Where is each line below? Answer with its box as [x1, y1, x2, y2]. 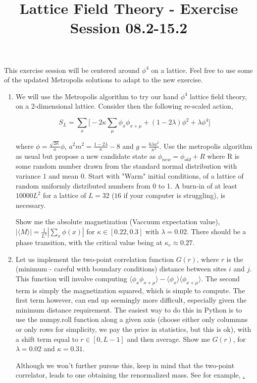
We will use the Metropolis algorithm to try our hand [15, 91, 178, 101]
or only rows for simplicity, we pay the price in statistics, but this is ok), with [15, 323, 251, 334]
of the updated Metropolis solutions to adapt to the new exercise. [4, 74, 203, 85]
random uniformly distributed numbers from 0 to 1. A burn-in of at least [15, 180, 237, 191]
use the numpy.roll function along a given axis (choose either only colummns [15, 314, 248, 324]
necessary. [15, 199, 46, 210]
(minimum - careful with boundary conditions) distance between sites [15, 263, 227, 274]
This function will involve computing [15, 273, 127, 283]
